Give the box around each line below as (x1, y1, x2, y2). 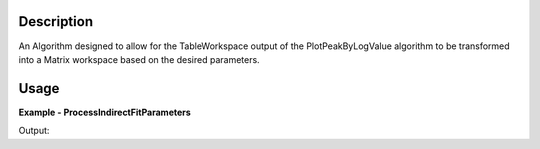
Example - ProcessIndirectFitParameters (18, 106, 192, 118)
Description (18, 13, 94, 30)
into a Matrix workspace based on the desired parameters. (18, 53, 260, 65)
